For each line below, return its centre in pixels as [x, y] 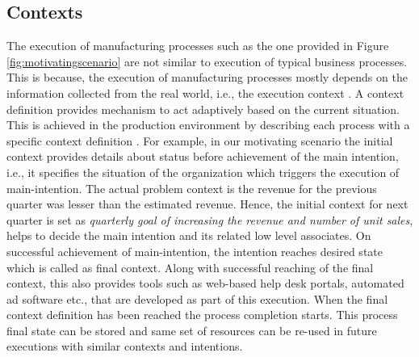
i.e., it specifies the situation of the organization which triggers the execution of [203, 172]
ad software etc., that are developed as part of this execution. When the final [197, 298]
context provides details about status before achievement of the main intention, [203, 156]
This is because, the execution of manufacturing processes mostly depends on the [207, 77]
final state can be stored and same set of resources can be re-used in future [192, 330]
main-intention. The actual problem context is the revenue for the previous [192, 188]
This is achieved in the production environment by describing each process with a [208, 125]
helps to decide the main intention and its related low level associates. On [189, 235]
